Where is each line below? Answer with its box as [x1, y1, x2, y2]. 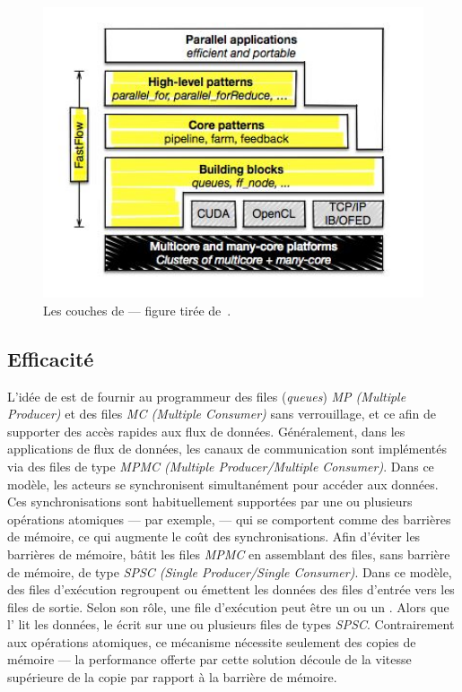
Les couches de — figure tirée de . [43, 300, 231, 319]
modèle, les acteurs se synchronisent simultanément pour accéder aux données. [7, 474, 439, 493]
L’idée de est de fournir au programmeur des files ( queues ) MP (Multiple [7, 386, 406, 405]
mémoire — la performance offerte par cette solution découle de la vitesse [7, 650, 412, 669]
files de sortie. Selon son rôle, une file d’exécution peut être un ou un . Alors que [7, 597, 449, 616]
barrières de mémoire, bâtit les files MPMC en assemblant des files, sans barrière [7, 544, 450, 563]
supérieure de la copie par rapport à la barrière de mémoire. [7, 668, 337, 687]
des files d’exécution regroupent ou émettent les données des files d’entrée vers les [7, 580, 455, 599]
